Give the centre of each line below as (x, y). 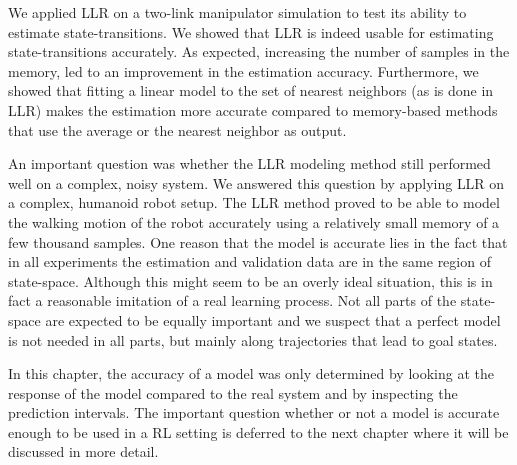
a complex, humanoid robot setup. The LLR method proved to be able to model (254, 202)
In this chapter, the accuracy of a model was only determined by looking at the (251, 373)
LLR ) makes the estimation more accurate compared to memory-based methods (253, 109)
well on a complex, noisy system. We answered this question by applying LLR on (256, 182)
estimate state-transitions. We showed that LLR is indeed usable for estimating (251, 31)
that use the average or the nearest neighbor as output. (177, 129)
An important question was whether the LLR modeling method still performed (249, 163)
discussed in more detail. (83, 451)
